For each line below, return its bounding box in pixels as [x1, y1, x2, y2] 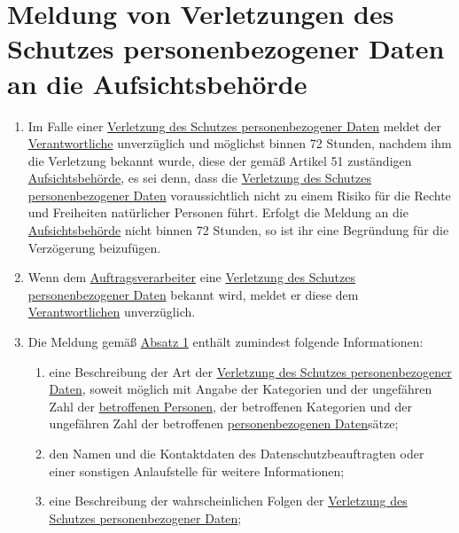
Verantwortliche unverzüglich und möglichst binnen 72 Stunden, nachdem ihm [27, 134, 452, 153]
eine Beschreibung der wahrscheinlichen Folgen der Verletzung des [49, 491, 408, 510]
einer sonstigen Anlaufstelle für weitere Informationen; [49, 461, 345, 480]
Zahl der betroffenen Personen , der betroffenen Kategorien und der [49, 396, 412, 415]
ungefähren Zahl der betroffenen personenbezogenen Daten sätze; [49, 414, 399, 433]
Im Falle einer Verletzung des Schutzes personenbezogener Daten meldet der [27, 116, 442, 135]
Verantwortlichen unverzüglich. [27, 302, 196, 321]
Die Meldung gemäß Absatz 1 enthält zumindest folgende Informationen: [27, 333, 424, 351]
